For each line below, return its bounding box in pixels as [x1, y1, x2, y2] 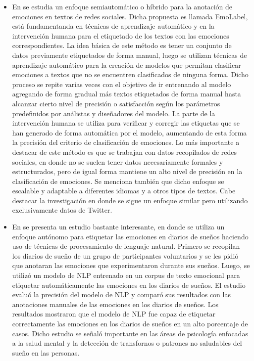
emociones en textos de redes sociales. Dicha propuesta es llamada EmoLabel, [12, 11, 248, 21]
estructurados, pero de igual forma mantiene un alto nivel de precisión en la [12, 166, 243, 177]
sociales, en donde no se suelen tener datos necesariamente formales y [12, 156, 223, 167]
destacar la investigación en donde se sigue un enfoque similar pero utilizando [12, 195, 248, 205]
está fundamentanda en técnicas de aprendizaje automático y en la [12, 21, 214, 31]
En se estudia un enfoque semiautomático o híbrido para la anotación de [12, 1, 233, 11]
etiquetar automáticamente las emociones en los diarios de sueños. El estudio [12, 279, 246, 290]
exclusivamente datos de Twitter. [12, 205, 112, 215]
